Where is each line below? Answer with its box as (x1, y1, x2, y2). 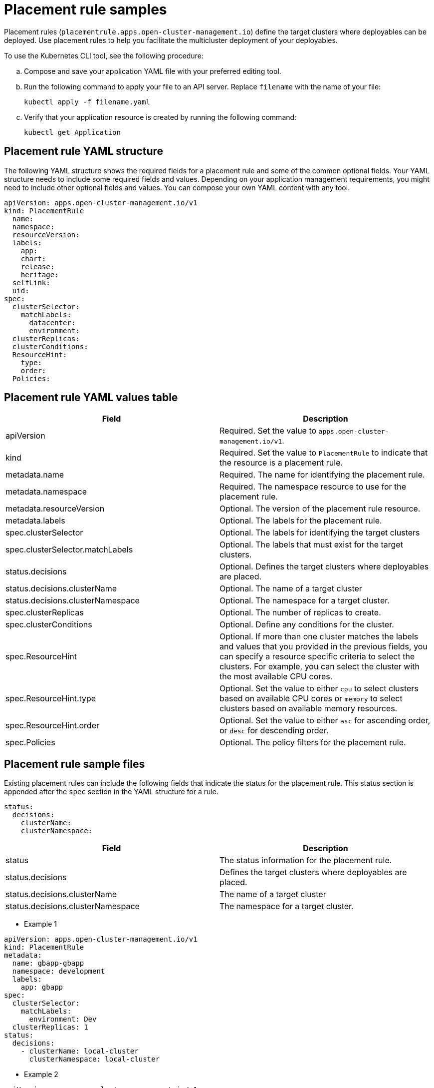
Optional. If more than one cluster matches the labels (219, 631, 419, 642)
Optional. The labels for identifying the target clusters (219, 528, 420, 538)
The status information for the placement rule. (219, 855, 392, 866)
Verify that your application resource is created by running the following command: (24, 112, 297, 121)
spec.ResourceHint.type (5, 693, 96, 704)
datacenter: (29, 318, 76, 327)
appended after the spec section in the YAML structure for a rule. (4, 787, 218, 796)
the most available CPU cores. (219, 671, 333, 682)
